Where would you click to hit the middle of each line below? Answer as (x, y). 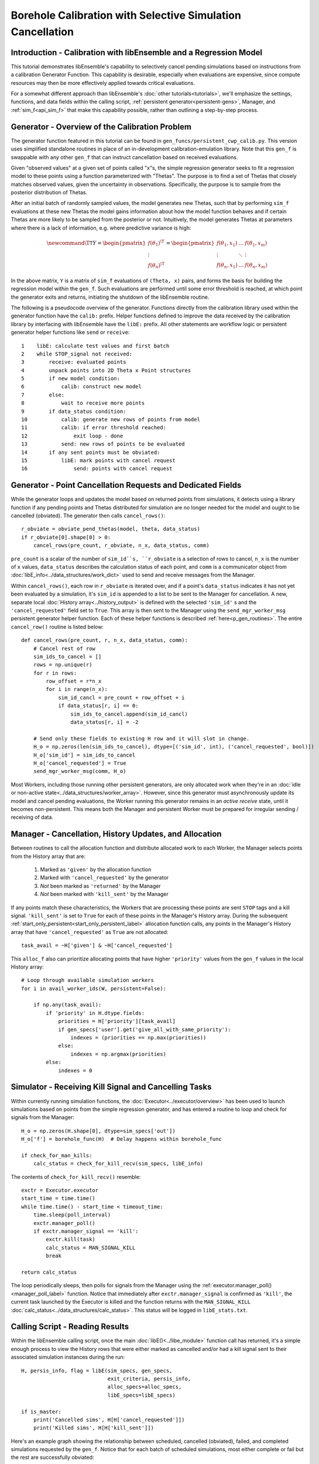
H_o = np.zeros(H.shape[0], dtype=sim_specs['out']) (98, 1131)
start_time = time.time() (59, 1198)
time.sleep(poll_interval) (72, 1215)
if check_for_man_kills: (57, 1155)
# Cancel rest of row (64, 648)
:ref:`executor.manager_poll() (237, 1285)
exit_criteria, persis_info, (149, 1379)
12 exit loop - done (72, 436)
